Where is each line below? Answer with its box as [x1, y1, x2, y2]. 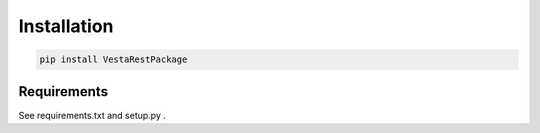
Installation [18, 15, 114, 37]
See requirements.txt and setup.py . [18, 109, 167, 121]
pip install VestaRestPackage [39, 54, 188, 65]
